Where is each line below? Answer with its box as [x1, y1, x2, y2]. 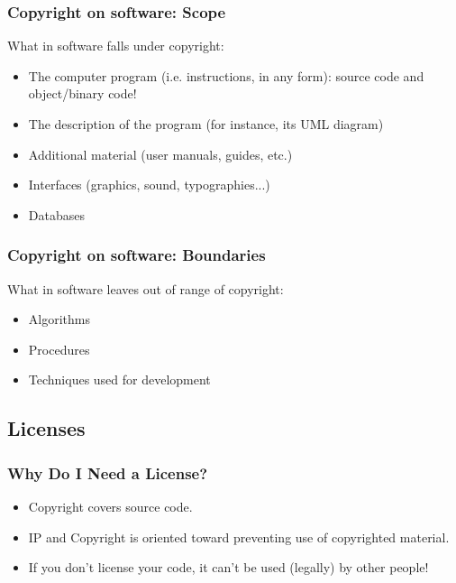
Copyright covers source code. [28, 496, 193, 515]
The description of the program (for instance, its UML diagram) [28, 115, 384, 133]
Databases [28, 205, 85, 224]
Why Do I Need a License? [7, 461, 208, 484]
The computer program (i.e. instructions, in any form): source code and [28, 66, 424, 85]
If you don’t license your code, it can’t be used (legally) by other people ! [28, 558, 429, 577]
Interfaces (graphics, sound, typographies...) [28, 175, 270, 194]
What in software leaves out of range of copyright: [7, 279, 284, 298]
